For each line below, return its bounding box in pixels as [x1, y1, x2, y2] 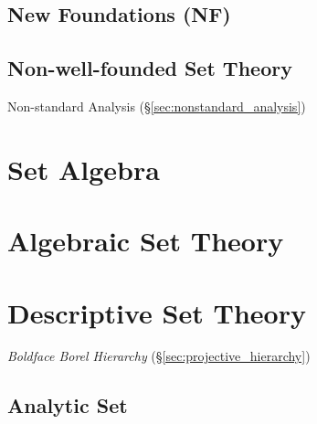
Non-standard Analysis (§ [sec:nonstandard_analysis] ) [7, 96, 306, 115]
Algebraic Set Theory [7, 222, 284, 260]
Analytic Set [7, 391, 128, 419]
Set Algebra [7, 150, 160, 187]
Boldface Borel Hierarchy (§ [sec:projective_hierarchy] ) [7, 346, 311, 366]
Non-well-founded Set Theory [7, 54, 292, 82]
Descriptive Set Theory [7, 293, 306, 331]
